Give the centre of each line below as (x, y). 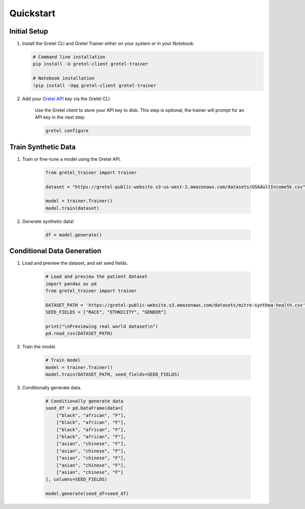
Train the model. (39, 347)
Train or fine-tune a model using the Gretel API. (72, 159)
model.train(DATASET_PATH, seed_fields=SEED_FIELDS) (113, 375)
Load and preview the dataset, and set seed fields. (75, 263)
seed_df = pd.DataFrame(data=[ (85, 408)
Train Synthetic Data (42, 147)
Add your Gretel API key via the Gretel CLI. (67, 99)
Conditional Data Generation (55, 251)
